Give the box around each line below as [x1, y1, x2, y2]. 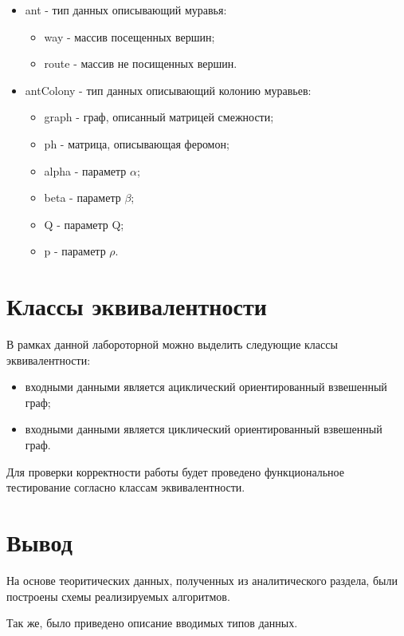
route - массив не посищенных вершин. [44, 55, 237, 72]
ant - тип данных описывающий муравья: [25, 2, 227, 18]
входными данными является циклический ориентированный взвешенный [25, 421, 382, 437]
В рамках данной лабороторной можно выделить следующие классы [6, 336, 338, 353]
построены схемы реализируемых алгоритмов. [6, 587, 230, 604]
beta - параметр [44, 189, 121, 206]
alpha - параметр [44, 162, 127, 179]
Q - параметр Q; [44, 215, 124, 232]
